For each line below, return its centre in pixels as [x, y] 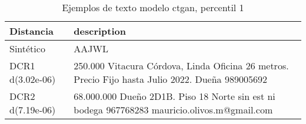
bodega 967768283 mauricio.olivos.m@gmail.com [173, 110]
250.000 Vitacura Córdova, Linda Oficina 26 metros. [181, 66]
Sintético [27, 48]
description [100, 31]
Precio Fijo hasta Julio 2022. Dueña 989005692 [170, 79]
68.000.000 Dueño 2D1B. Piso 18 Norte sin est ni [174, 96]
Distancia [32, 31]
